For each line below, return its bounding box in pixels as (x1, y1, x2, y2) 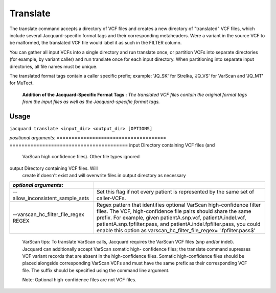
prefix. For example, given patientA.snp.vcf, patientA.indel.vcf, (96, 214, 246, 222)
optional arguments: (12, 182, 64, 189)
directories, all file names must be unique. (9, 63, 98, 69)
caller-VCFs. (96, 194, 126, 202)
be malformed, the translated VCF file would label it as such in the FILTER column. (9, 40, 182, 46)
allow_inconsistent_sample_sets (12, 194, 89, 202)
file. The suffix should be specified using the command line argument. (22, 267, 170, 273)
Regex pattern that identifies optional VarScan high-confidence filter (96, 202, 261, 209)
